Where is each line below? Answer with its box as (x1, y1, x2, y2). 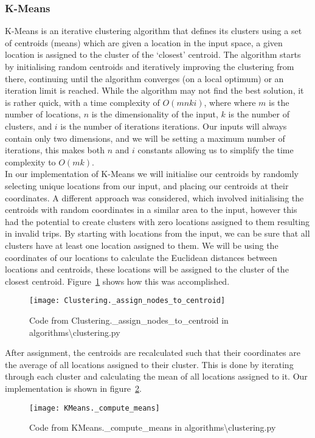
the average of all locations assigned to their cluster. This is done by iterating (5, 358, 294, 370)
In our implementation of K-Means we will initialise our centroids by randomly (5, 167, 299, 180)
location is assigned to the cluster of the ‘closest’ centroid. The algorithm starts (5, 48, 301, 61)
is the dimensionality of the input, (91, 108, 218, 120)
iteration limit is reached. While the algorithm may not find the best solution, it (5, 84, 304, 97)
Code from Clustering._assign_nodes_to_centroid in (29, 313, 229, 326)
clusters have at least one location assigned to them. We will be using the (5, 238, 279, 251)
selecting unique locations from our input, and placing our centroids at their (5, 179, 289, 192)
